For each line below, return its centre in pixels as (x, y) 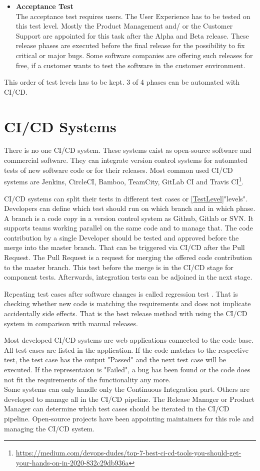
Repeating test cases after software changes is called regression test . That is (121, 293)
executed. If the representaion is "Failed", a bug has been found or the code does (127, 369)
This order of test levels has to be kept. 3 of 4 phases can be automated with (122, 82)
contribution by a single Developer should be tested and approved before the (121, 237)
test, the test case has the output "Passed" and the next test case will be (115, 360)
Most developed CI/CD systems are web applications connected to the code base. (129, 340)
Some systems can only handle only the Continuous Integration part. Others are (127, 389)
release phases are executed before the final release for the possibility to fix (130, 45)
